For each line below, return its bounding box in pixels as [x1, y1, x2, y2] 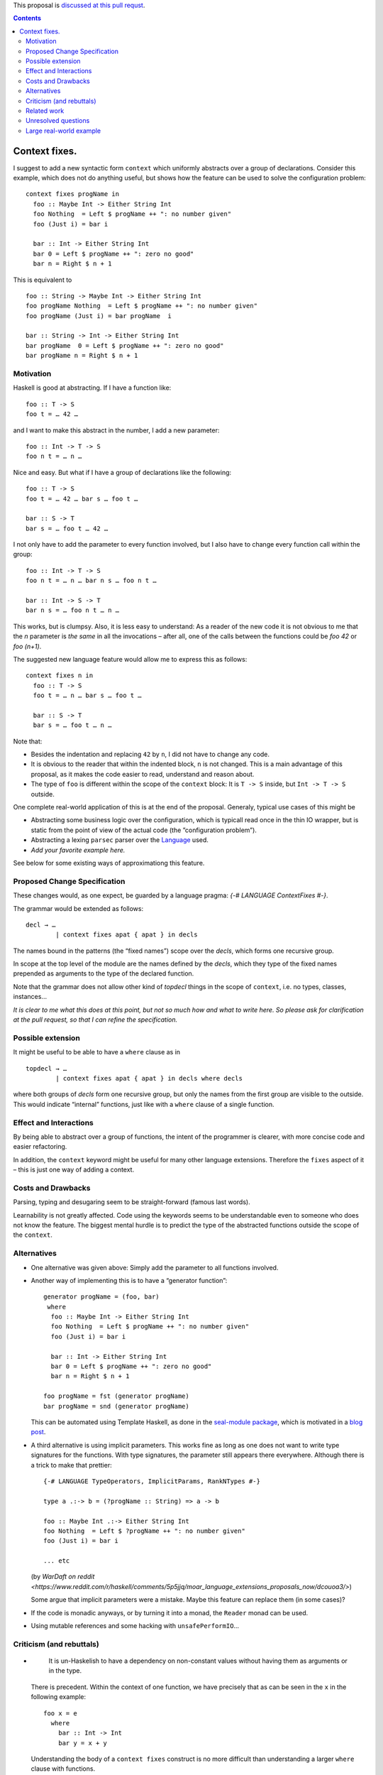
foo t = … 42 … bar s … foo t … [26, 494, 138, 503]
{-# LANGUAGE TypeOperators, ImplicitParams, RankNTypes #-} [43, 1477, 260, 1485]
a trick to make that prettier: [30, 1460, 113, 1469]
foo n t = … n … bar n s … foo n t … [26, 577, 157, 585]
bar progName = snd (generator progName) [43, 1402, 189, 1410]
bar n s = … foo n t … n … [26, 606, 120, 614]
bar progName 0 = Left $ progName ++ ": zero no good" [26, 342, 224, 349]
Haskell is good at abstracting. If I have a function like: [13, 383, 172, 392]
